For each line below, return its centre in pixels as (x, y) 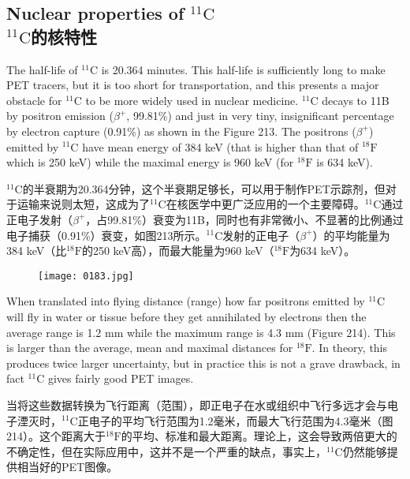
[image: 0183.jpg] (86, 276)
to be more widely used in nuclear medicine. (192, 100)
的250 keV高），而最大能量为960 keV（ (178, 251)
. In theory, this (350, 348)
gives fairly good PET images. (121, 378)
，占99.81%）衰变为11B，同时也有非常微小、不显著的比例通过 (244, 219)
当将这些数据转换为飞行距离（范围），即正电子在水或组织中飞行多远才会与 (197, 404)
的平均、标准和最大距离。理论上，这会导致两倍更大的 (259, 436)
